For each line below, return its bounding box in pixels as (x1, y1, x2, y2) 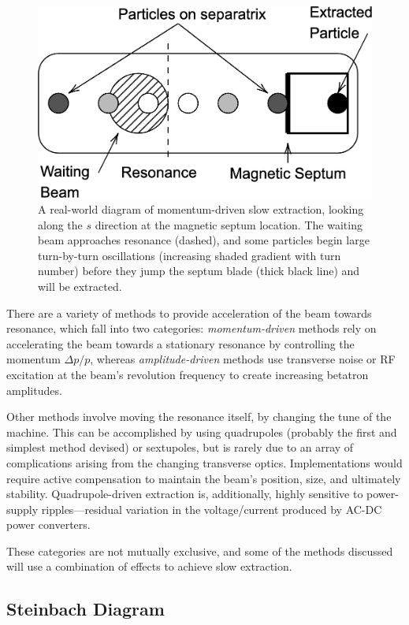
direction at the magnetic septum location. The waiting (95, 216, 363, 233)
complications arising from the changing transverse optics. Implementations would (6, 454, 403, 471)
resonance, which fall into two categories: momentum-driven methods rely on (6, 320, 377, 337)
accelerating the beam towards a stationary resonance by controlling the (6, 335, 355, 352)
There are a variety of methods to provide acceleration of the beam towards (6, 304, 372, 321)
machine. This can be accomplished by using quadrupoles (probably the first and (6, 423, 397, 440)
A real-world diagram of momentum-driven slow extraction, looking (38, 201, 364, 218)
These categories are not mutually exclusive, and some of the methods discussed (6, 542, 393, 559)
